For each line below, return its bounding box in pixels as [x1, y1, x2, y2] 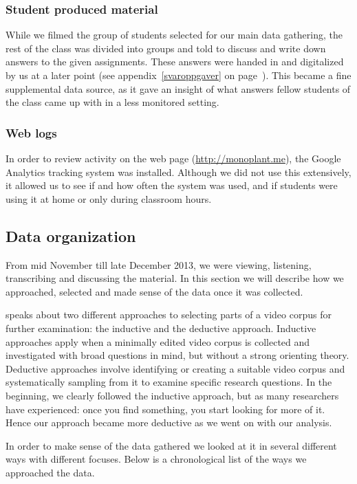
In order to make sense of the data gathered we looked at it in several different [6, 438, 337, 452]
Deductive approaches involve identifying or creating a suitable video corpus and [6, 361, 345, 375]
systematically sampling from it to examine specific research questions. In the [6, 375, 332, 389]
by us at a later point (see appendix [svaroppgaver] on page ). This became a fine [6, 68, 351, 82]
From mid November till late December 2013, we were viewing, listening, [6, 257, 312, 272]
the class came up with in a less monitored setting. [6, 95, 219, 109]
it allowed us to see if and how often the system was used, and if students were [6, 178, 338, 192]
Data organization [6, 225, 136, 246]
